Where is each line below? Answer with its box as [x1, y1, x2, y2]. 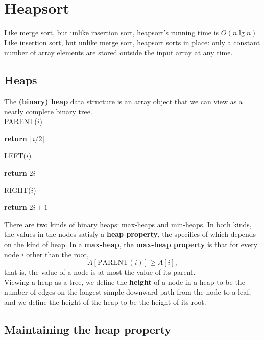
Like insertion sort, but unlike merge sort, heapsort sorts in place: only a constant [4, 37, 260, 47]
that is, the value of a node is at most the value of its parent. [4, 266, 196, 277]
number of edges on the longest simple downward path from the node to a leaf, [4, 286, 251, 297]
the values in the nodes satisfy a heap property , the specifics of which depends [4, 229, 256, 239]
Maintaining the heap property [4, 322, 172, 337]
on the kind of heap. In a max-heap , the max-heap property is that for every [4, 239, 258, 250]
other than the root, [26, 249, 89, 259]
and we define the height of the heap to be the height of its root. [4, 297, 206, 307]
